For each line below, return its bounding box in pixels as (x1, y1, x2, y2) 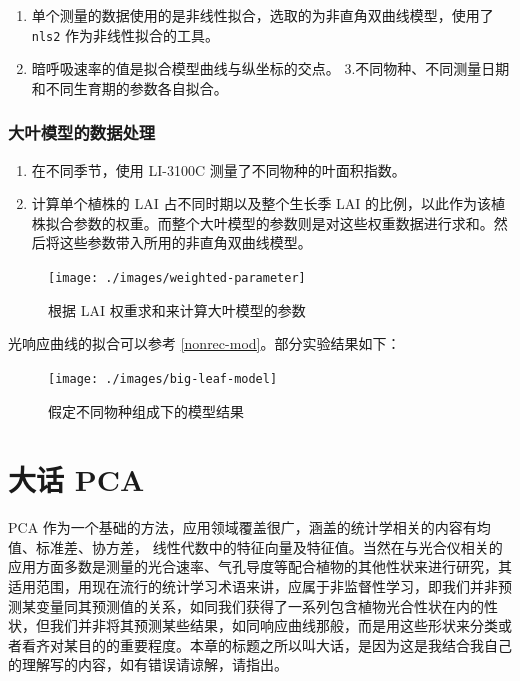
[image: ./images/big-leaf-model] (48, 371, 278, 386)
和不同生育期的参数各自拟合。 (31, 77, 228, 98)
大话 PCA (8, 459, 145, 500)
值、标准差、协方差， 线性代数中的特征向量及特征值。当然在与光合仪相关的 (8, 536, 503, 557)
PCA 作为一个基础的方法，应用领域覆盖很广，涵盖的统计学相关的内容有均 (8, 517, 491, 538)
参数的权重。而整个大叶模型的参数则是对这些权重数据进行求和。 (73, 212, 494, 233)
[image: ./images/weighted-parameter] (48, 271, 306, 286)
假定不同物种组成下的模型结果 (48, 400, 244, 421)
